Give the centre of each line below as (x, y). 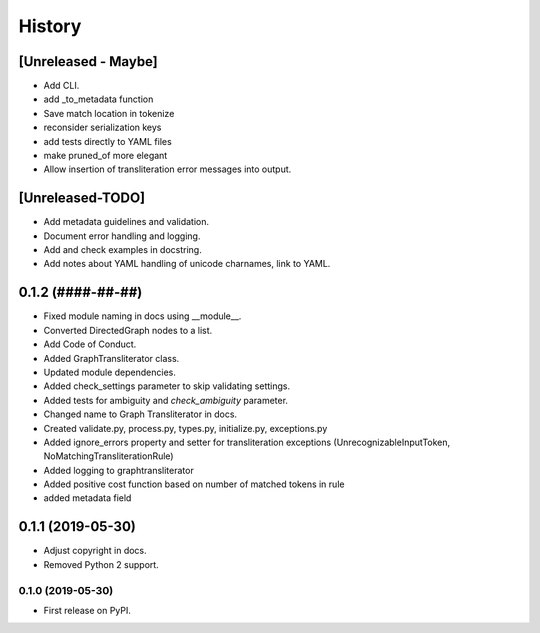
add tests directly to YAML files (107, 141)
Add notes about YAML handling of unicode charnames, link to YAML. (187, 264)
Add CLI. (61, 86)
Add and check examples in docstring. (122, 250)
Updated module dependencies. (110, 372)
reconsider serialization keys (102, 127)
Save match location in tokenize (109, 113)
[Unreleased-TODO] (82, 198)
